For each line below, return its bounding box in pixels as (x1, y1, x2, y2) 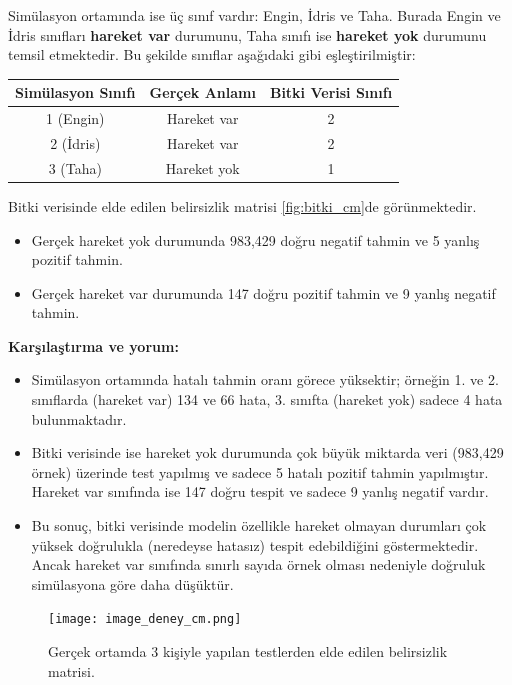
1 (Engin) (46, 108, 105, 129)
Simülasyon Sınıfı (15, 82, 136, 103)
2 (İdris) (50, 132, 101, 153)
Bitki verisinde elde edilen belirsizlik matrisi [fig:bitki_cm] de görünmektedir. (8, 195, 477, 216)
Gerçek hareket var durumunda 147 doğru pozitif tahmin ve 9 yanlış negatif (31, 282, 496, 303)
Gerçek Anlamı (149, 82, 256, 103)
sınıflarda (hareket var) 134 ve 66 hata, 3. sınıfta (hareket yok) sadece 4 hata (31, 389, 503, 410)
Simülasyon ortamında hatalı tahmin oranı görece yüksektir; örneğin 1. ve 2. (31, 369, 499, 390)
